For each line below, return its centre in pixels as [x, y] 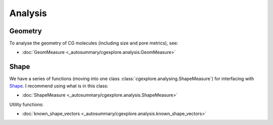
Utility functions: [27, 104]
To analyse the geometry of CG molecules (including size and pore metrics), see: [94, 43]
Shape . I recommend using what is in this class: [59, 86]
